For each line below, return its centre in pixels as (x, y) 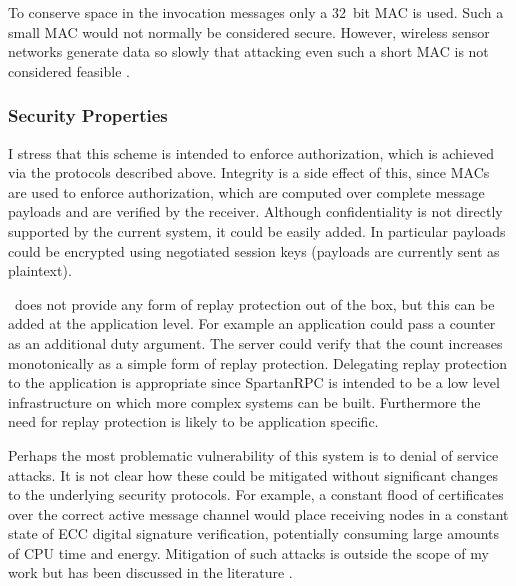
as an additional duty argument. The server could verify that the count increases (255, 342)
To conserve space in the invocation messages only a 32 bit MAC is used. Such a (256, 12)
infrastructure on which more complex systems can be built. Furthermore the (244, 401)
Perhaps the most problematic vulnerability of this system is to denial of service (253, 454)
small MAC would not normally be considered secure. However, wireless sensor (249, 31)
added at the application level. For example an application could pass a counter (252, 323)
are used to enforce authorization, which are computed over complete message (246, 191)
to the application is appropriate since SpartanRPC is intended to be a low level (254, 382)
